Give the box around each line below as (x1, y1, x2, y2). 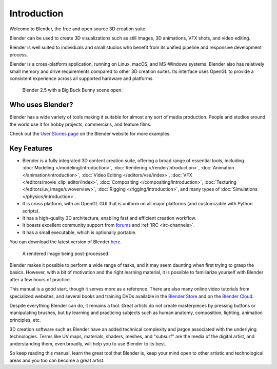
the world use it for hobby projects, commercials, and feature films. (9, 121, 152, 127)
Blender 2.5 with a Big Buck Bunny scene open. (22, 87, 123, 93)
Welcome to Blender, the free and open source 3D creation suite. (9, 26, 147, 32)
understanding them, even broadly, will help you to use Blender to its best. (9, 340, 167, 346)
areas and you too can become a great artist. (9, 357, 105, 363)
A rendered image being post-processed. (22, 250, 110, 257)
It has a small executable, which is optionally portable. (22, 229, 137, 236)
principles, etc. (9, 317, 41, 323)
